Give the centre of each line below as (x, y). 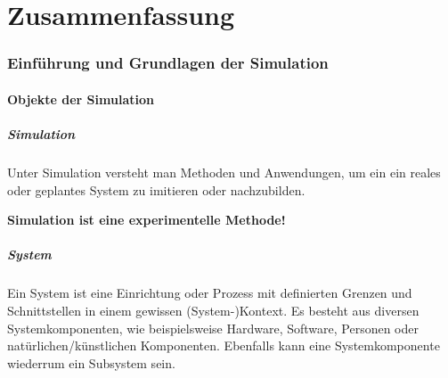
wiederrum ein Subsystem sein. (91, 362)
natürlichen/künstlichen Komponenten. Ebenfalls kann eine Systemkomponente (224, 345)
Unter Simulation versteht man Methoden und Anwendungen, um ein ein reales (224, 172)
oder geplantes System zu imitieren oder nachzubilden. (156, 189)
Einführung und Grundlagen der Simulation (168, 63)
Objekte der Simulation (81, 99)
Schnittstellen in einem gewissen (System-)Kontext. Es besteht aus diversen (213, 310)
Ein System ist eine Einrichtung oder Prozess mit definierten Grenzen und (210, 293)
